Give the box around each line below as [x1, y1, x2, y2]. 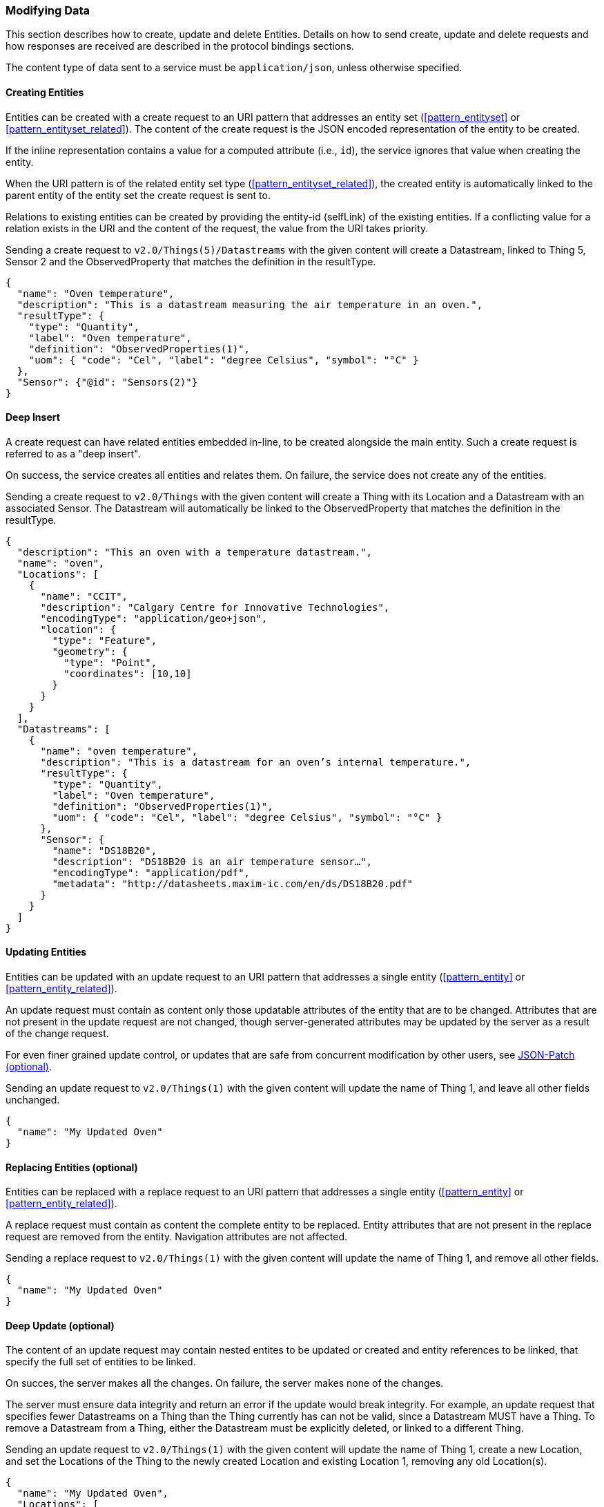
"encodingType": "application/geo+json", [40, 612, 268, 624]
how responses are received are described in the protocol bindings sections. [6, 40, 354, 53]
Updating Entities [6, 946, 87, 958]
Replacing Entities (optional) [6, 1161, 138, 1173]
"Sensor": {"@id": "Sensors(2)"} [17, 376, 198, 388]
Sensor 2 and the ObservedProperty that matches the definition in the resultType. [6, 255, 376, 267]
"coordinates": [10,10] [64, 667, 192, 679]
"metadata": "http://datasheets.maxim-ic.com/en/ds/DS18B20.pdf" [52, 878, 413, 889]
